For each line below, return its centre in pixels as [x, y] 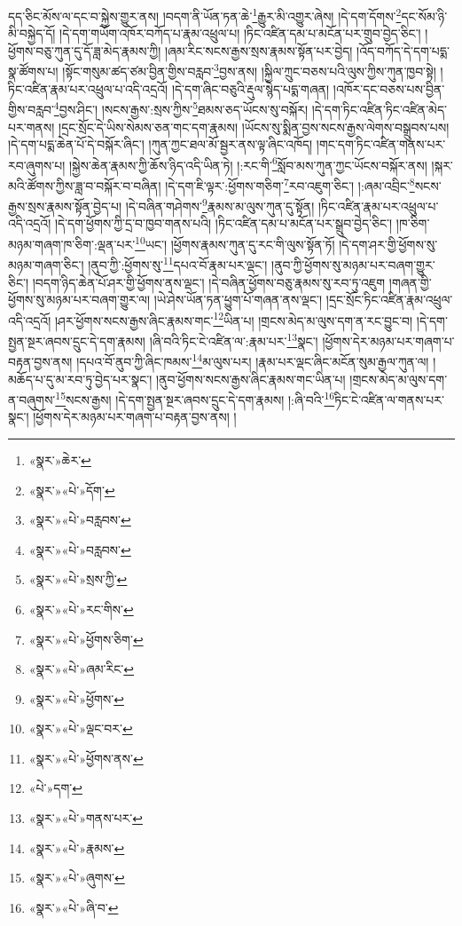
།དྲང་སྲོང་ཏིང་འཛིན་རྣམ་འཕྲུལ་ [389, 300]
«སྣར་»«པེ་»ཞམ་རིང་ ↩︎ [82, 669]
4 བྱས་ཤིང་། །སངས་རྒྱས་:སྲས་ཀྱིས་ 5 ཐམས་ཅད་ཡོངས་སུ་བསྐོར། [180, 108]
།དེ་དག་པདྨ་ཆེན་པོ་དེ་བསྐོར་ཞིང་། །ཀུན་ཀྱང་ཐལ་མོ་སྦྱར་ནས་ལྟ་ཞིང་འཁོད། [161, 144]
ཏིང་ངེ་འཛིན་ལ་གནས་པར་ [389, 399]
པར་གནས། [31, 127]
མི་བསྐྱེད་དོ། [32, 33]
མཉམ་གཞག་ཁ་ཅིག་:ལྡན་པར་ [72, 244]
